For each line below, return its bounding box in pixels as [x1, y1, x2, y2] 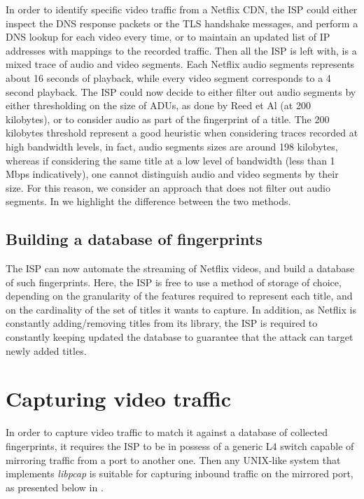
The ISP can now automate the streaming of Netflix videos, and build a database [6, 261, 355, 276]
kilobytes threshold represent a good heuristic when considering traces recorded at [6, 125, 358, 140]
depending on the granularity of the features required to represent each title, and [6, 288, 353, 303]
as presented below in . [6, 479, 104, 494]
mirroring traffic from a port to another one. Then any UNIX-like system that [6, 452, 341, 467]
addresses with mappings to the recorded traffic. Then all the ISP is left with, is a [6, 43, 357, 57]
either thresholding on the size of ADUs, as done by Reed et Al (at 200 [6, 98, 311, 113]
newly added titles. [6, 343, 87, 358]
